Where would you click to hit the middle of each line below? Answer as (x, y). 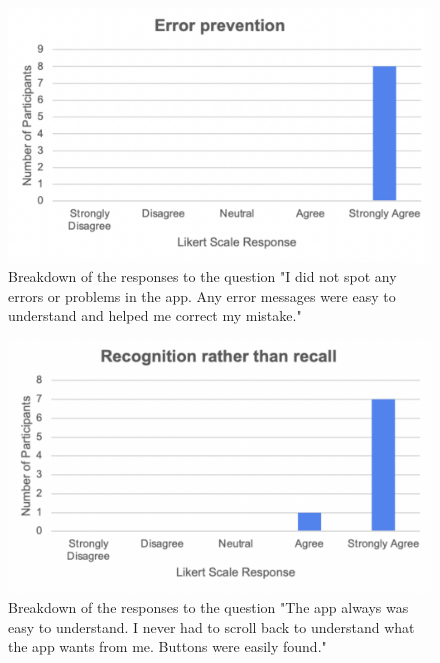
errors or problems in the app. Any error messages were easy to (202, 295)
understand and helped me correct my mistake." (155, 315)
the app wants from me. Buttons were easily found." (167, 646)
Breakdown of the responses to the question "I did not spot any (202, 276)
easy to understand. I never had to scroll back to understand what (211, 626)
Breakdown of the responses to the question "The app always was (208, 607)
